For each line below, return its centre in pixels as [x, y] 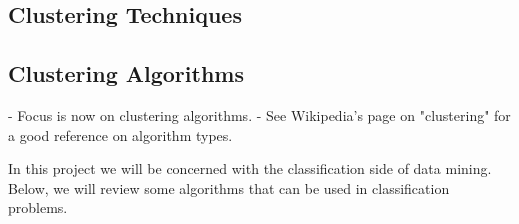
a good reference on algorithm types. [120, 134]
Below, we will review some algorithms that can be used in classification [229, 187]
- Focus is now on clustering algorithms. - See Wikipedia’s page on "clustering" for [259, 114]
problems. [38, 207]
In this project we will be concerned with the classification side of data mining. [250, 168]
